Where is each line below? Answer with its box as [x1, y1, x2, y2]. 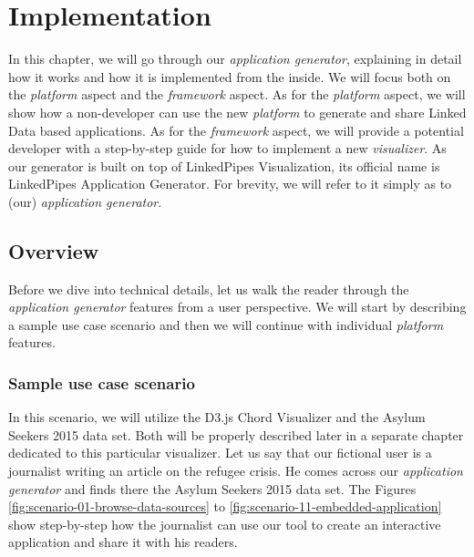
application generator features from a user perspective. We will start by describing [8, 297, 467, 316]
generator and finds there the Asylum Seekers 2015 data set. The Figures [8, 479, 417, 498]
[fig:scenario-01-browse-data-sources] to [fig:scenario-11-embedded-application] [8, 497, 442, 516]
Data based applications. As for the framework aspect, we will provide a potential [8, 120, 464, 139]
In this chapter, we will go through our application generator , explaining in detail [8, 49, 462, 68]
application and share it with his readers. [8, 532, 238, 552]
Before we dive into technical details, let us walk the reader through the [8, 279, 409, 298]
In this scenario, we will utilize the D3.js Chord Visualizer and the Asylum [8, 407, 426, 427]
